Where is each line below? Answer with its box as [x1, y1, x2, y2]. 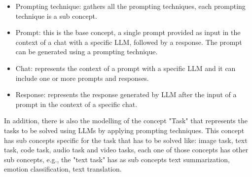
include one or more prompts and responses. [15, 72, 149, 83]
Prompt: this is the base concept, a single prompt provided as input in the [15, 27, 241, 37]
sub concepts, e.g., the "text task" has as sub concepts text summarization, [4, 154, 230, 164]
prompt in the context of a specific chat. [15, 99, 138, 109]
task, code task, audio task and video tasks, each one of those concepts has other [4, 144, 249, 155]
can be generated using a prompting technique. [15, 46, 158, 57]
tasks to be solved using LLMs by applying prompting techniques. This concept [4, 125, 245, 135]
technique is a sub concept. [15, 10, 97, 21]
